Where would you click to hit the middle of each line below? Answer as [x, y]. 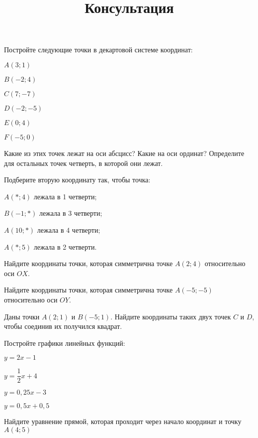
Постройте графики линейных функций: [65, 343]
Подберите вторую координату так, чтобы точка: [77, 180]
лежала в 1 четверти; [65, 196]
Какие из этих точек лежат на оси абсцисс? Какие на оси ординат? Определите [124, 153]
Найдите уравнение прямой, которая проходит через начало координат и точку [123, 421]
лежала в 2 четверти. [65, 246]
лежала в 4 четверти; [69, 229]
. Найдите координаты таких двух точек [171, 316]
